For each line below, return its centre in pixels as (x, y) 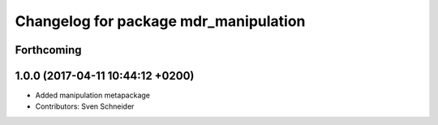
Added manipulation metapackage (92, 95)
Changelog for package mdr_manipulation (160, 21)
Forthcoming (48, 50)
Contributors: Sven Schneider (85, 106)
